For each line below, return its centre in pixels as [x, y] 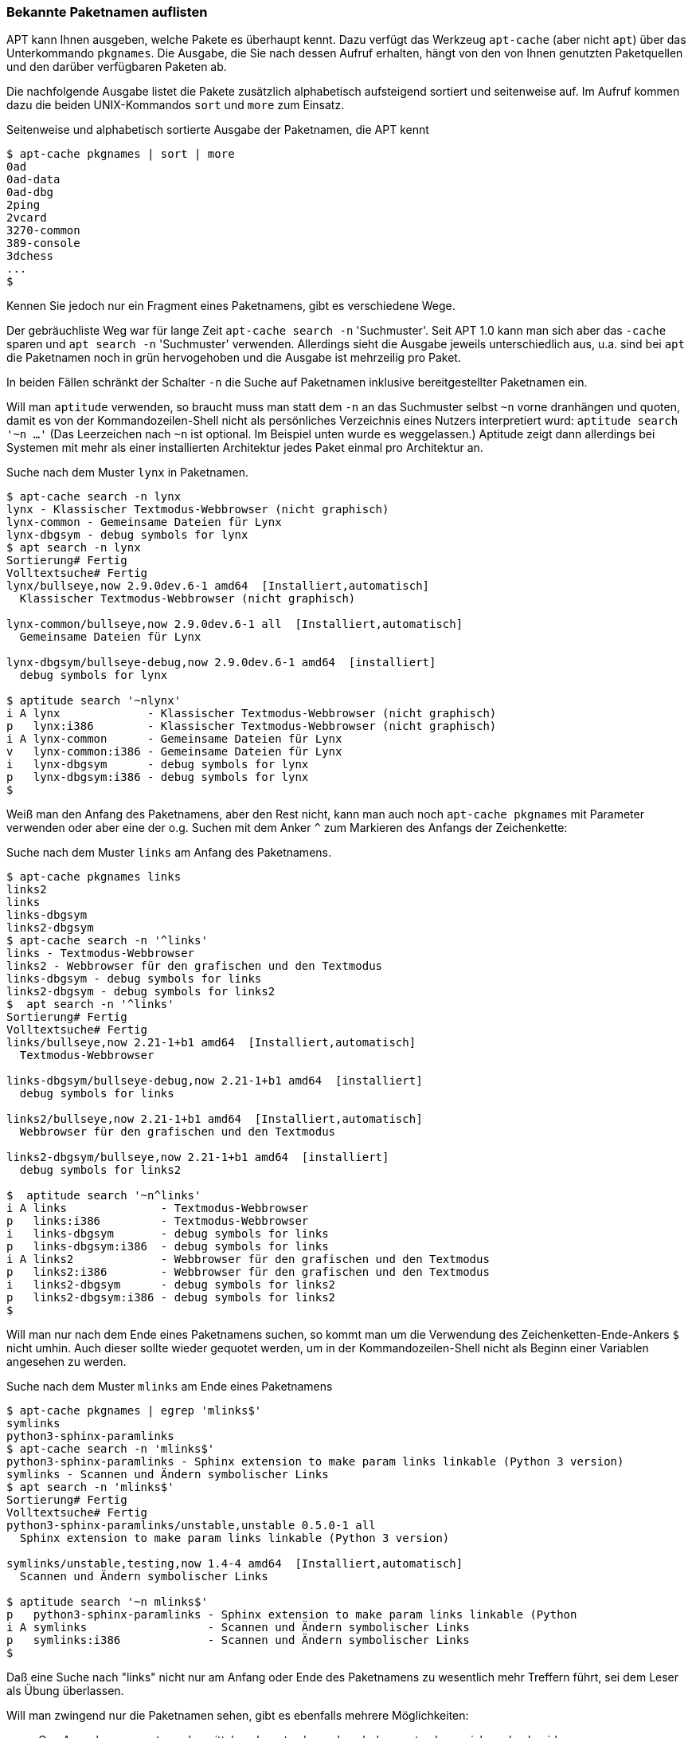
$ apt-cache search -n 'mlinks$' [111, 1449]
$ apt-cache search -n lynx [94, 497]
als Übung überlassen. [65, 1691]
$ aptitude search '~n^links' [104, 1196]
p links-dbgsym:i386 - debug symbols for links [168, 1247]
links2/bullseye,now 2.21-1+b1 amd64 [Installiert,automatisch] [215, 1119]
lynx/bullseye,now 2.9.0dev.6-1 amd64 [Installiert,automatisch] [218, 586]
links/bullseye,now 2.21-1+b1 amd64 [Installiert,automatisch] [211, 1043]
